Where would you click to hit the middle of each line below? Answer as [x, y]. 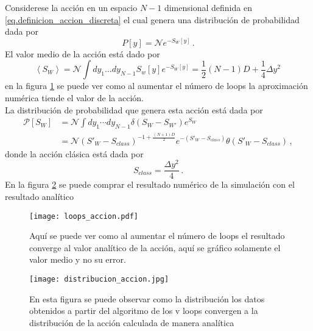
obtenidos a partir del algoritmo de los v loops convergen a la [144, 311]
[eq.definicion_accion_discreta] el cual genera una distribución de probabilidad [152, 19]
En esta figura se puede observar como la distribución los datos [147, 298]
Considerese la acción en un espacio [71, 7]
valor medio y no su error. [78, 259]
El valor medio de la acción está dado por [83, 53]
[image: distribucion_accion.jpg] [99, 279]
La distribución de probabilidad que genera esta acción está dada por [134, 109]
